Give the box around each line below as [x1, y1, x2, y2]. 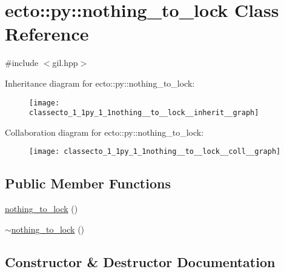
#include [5, 56, 39, 69]
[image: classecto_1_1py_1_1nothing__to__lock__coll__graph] [29, 147, 281, 156]
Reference [5, 21, 89, 46]
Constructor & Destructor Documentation [5, 252, 276, 271]
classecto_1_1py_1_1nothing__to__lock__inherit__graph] [29, 108, 259, 118]
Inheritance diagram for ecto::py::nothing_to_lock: [5, 76, 195, 89]
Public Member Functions [5, 174, 171, 193]
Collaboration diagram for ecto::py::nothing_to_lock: [5, 125, 204, 138]
